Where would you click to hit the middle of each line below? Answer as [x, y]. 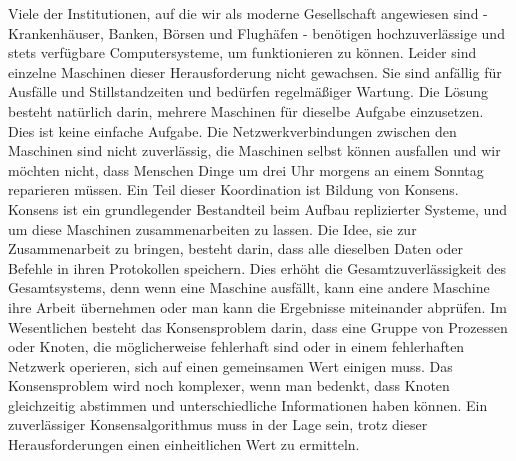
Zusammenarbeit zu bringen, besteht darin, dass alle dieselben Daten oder [235, 248]
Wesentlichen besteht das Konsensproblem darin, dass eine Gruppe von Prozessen [258, 326]
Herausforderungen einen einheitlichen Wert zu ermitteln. [184, 444]
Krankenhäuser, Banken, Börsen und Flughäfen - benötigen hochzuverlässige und [256, 32]
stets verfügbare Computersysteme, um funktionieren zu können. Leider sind [242, 52]
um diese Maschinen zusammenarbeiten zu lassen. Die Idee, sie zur [212, 228]
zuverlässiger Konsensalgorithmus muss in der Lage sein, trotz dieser [218, 424]
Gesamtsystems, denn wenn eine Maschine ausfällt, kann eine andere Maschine [249, 287]
